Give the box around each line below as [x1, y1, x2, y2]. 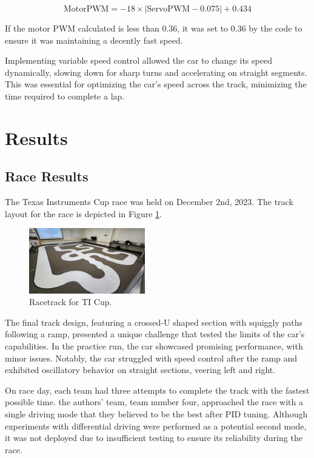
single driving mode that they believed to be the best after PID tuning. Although [5, 407, 308, 420]
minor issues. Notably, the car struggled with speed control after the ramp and [5, 351, 298, 364]
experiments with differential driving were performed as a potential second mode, [5, 419, 307, 432]
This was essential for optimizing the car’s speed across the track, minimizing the [5, 78, 307, 90]
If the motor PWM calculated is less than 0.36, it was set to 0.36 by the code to [5, 22, 302, 34]
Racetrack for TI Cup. [29, 295, 112, 308]
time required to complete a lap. [5, 89, 125, 102]
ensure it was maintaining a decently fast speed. [5, 33, 183, 46]
